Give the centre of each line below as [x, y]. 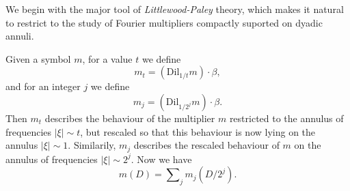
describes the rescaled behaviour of [206, 145]
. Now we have [161, 159]
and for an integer [43, 86]
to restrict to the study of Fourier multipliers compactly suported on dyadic [164, 22]
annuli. [20, 36]
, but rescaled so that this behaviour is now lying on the [198, 131]
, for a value [107, 58]
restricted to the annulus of [286, 118]
